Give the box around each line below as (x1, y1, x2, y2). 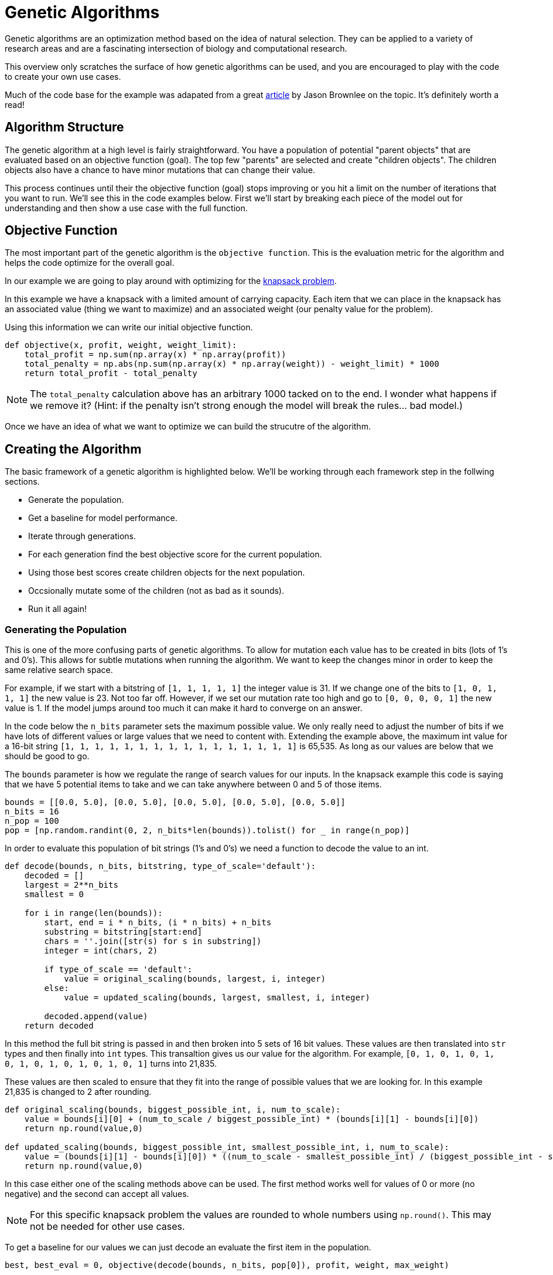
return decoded (24, 1021, 94, 1031)
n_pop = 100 (5, 816, 59, 826)
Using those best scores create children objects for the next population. (28, 567, 305, 578)
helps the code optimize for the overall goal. (5, 258, 175, 268)
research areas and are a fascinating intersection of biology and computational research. (5, 43, 347, 53)
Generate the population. (28, 495, 124, 505)
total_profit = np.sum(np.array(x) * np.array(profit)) (24, 350, 286, 360)
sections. (5, 476, 40, 487)
